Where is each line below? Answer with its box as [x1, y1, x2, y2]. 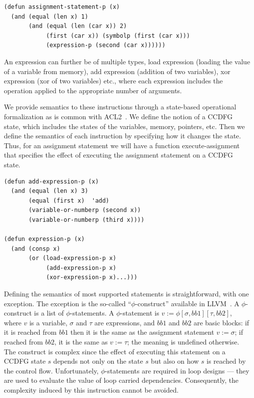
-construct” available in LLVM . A [135, 298, 239, 308]
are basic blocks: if [193, 317, 249, 327]
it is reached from [4, 327, 57, 337]
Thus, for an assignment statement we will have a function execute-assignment [4, 140, 240, 150]
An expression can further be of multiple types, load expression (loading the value [4, 56, 250, 66]
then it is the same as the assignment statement [70, 327, 214, 337]
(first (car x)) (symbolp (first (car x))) [46, 32, 190, 39]
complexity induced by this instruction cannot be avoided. [4, 384, 179, 395]
